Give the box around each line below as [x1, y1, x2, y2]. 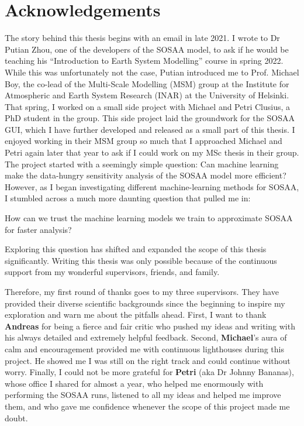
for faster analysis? [5, 223, 72, 235]
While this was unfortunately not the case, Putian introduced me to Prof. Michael [5, 66, 299, 78]
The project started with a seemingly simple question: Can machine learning [5, 157, 279, 170]
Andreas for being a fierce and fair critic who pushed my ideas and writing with [5, 319, 295, 332]
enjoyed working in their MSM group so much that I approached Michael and [5, 135, 282, 147]
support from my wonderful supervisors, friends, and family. [5, 266, 220, 278]
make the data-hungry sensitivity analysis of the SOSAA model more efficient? [5, 169, 286, 181]
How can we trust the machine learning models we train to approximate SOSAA [5, 212, 293, 224]
